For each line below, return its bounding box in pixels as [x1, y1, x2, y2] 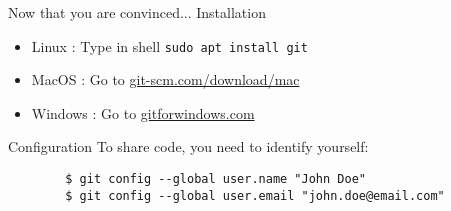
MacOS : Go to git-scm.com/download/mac [31, 69, 300, 90]
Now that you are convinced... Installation [8, 2, 266, 22]
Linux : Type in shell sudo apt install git [31, 35, 308, 56]
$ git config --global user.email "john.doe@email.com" [65, 188, 445, 203]
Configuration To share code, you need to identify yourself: [8, 136, 369, 157]
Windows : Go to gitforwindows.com [31, 102, 255, 123]
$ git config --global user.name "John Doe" [65, 172, 366, 187]
